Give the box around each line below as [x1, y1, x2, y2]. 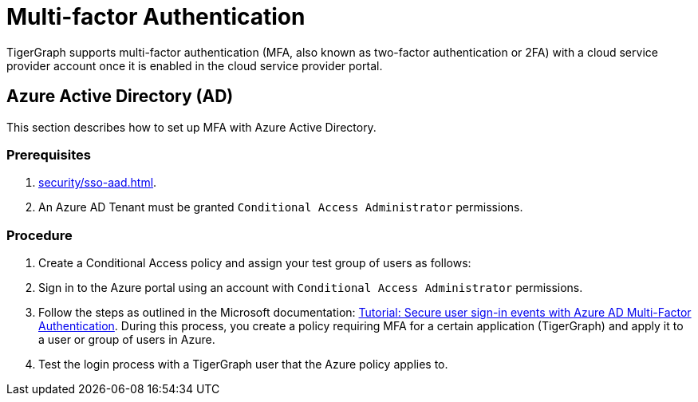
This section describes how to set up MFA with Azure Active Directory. [6, 120, 377, 134]
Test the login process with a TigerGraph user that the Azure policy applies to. [38, 357, 448, 372]
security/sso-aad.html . [38, 175, 157, 190]
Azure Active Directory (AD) [6, 86, 234, 107]
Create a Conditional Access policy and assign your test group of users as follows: [38, 256, 471, 270]
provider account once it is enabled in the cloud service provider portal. [6, 58, 383, 73]
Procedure [6, 227, 73, 243]
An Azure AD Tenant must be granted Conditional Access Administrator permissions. [38, 200, 523, 215]
